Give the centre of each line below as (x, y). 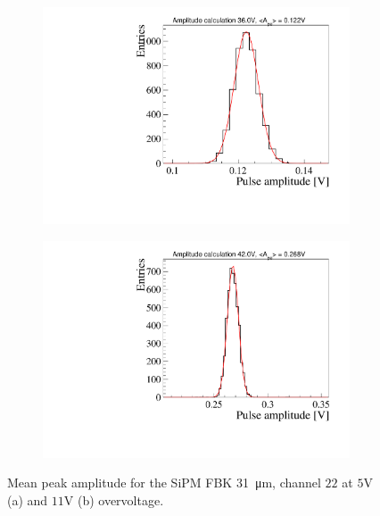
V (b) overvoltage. (114, 500)
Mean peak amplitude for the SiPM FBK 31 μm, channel (164, 483)
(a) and (28, 500)
